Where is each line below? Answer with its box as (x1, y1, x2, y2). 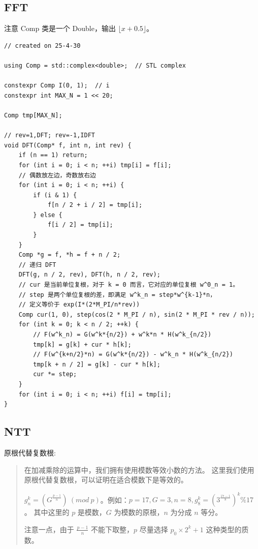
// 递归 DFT (18, 261, 56, 268)
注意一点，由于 (24, 524, 74, 534)
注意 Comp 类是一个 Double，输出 (4, 23, 116, 34)
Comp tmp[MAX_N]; (4, 111, 62, 119)
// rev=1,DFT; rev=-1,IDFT (4, 132, 95, 139)
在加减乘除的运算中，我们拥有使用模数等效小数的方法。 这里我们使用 (24, 464, 254, 475)
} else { (33, 211, 62, 219)
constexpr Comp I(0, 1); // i (4, 82, 110, 89)
